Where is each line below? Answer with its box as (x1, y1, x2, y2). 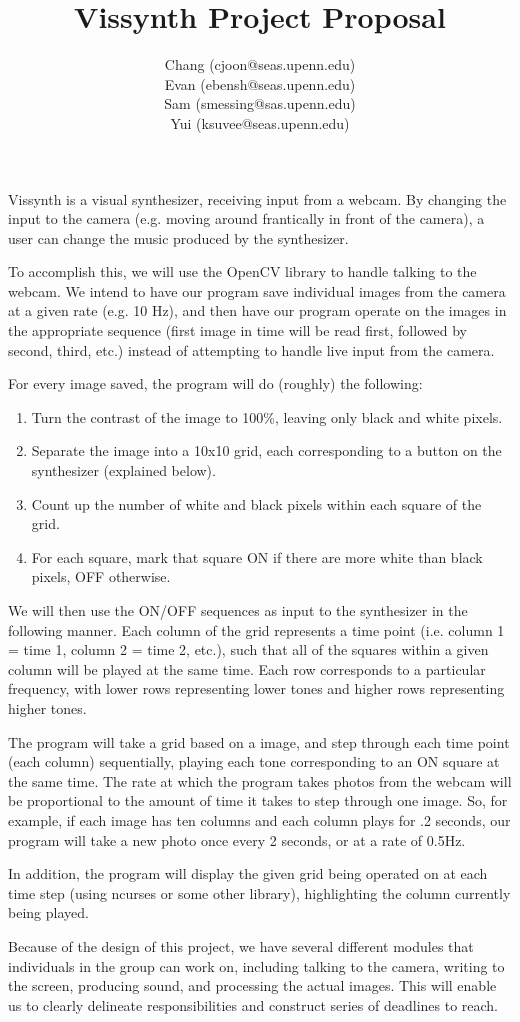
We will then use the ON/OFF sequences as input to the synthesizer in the (8, 600, 468, 620)
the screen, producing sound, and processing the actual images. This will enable (8, 975, 497, 996)
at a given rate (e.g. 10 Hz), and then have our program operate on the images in (8, 300, 507, 321)
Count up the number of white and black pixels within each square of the (31, 493, 482, 514)
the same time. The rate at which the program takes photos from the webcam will (8, 770, 512, 791)
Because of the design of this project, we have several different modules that (8, 935, 474, 956)
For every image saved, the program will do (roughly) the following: (8, 373, 423, 394)
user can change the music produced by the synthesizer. (8, 227, 349, 248)
